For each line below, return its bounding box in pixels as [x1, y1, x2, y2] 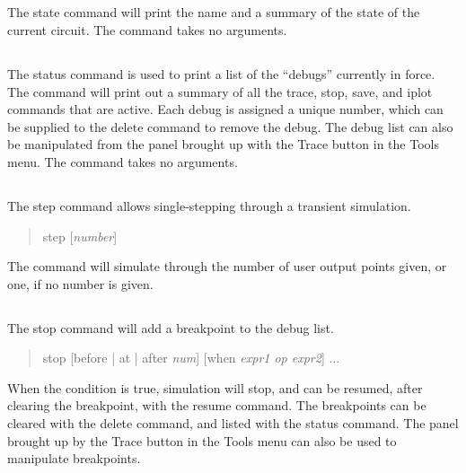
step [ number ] [42, 226, 118, 245]
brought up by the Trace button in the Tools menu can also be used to [7, 431, 397, 450]
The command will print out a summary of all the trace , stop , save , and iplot [7, 82, 433, 101]
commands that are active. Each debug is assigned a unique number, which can [7, 100, 444, 118]
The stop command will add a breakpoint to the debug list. [7, 318, 334, 337]
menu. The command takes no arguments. [7, 152, 238, 171]
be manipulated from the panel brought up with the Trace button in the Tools [7, 135, 439, 153]
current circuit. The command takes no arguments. [7, 20, 287, 39]
